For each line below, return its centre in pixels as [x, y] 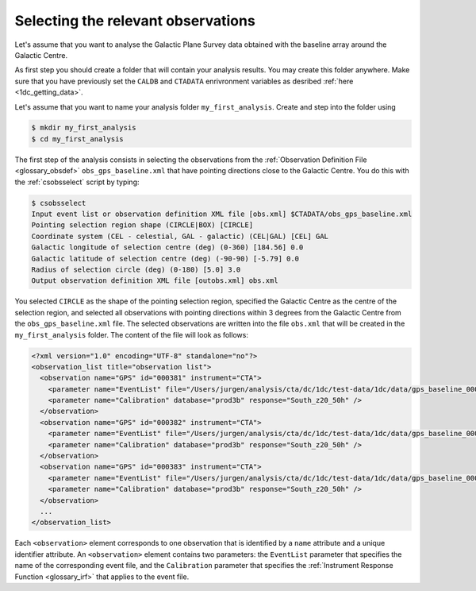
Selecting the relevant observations [135, 21]
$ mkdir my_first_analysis [84, 128]
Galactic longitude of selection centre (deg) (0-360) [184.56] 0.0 [167, 247]
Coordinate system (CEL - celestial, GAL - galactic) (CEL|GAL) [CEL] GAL [180, 236]
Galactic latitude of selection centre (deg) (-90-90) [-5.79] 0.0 [165, 259]
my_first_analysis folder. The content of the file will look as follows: [132, 334]
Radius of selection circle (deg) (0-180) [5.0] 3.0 [136, 269]
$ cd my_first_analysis [78, 139]
